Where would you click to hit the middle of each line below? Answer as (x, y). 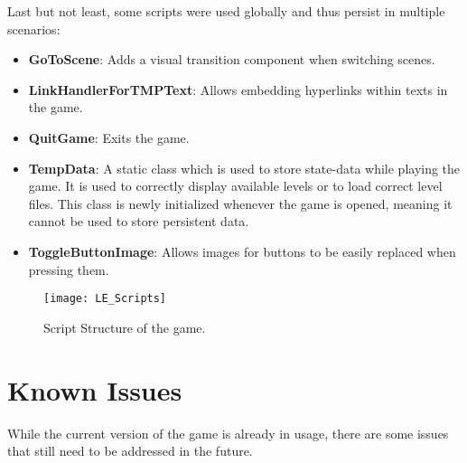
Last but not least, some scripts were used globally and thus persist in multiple (226, 11)
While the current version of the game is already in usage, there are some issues (228, 433)
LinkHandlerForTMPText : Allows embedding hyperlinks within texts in (238, 89)
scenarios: (34, 28)
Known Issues (95, 389)
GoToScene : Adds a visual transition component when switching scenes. (232, 59)
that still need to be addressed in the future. (130, 451)
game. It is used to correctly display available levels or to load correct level (235, 186)
